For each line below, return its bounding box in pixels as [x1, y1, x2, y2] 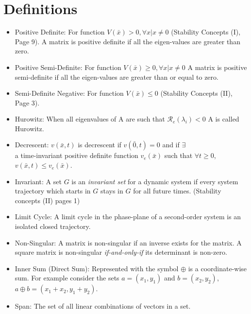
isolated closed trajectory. [15, 221, 91, 231]
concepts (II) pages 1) [15, 195, 80, 205]
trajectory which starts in [15, 186, 91, 196]
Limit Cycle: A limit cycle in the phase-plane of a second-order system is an [15, 211, 241, 222]
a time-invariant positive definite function [15, 150, 138, 160]
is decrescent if [78, 140, 121, 150]
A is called [208, 114, 239, 124]
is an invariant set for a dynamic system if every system [71, 176, 238, 186]
